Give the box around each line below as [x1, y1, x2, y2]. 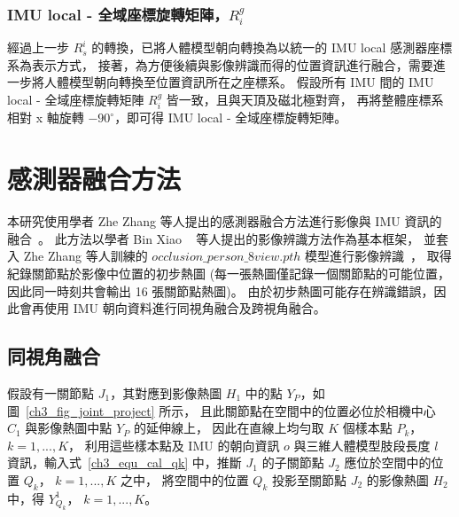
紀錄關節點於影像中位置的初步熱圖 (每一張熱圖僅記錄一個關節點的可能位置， [7, 263, 451, 282]
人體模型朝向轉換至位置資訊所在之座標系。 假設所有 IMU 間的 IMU [43, 73, 434, 91]
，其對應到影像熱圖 [110, 383, 222, 402]
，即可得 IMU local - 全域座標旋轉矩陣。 [114, 108, 347, 127]
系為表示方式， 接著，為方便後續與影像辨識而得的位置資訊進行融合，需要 [7, 55, 433, 74]
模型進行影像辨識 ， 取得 [305, 247, 452, 265]
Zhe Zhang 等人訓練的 [23, 247, 148, 265]
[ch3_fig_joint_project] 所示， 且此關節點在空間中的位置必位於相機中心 [26, 401, 436, 419]
